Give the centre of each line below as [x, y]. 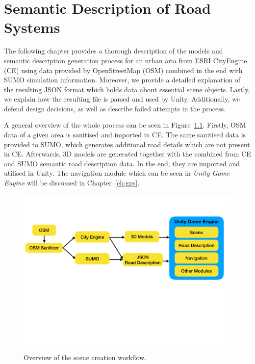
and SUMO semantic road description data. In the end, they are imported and [122, 163]
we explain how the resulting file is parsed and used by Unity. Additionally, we [122, 99]
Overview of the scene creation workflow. [85, 357]
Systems [32, 27]
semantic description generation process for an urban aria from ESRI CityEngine [126, 60]
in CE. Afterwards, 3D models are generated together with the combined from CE [127, 154]
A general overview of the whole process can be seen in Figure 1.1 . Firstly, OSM [125, 125]
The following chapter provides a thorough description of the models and [114, 51]
